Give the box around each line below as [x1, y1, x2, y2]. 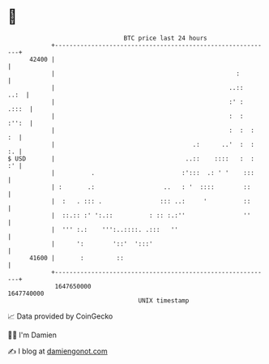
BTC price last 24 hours [123, 34, 207, 42]
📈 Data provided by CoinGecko [7, 311, 113, 321]
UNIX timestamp [138, 296, 190, 305]
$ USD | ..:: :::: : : [7, 154, 254, 163]
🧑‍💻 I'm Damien [7, 330, 58, 340]
